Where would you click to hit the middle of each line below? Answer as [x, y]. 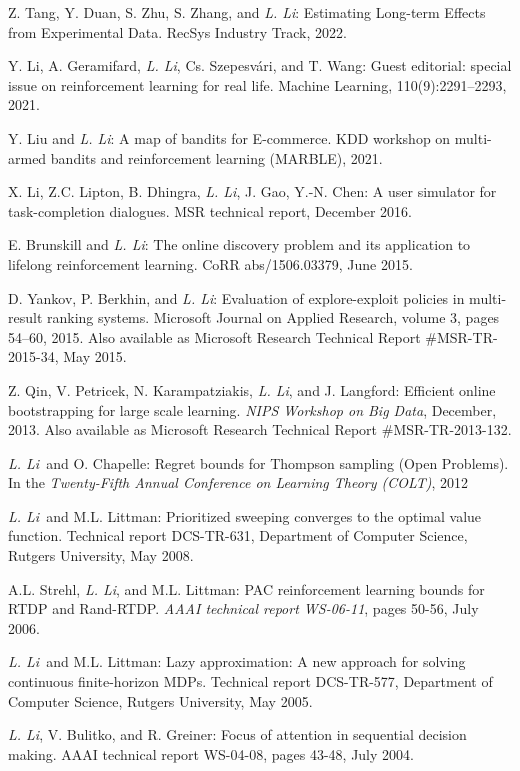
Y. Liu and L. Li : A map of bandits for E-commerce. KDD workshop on [229, 137]
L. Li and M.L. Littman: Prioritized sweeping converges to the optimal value [245, 515]
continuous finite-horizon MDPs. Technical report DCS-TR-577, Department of [250, 681]
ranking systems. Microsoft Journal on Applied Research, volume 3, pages [273, 317]
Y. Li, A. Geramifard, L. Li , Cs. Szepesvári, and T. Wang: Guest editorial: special [260, 65]
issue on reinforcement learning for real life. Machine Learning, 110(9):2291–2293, [257, 84]
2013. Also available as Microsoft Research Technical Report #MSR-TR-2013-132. [260, 429]
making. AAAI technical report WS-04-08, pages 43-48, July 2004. [211, 753]
